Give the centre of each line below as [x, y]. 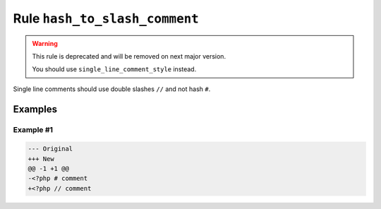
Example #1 [33, 129]
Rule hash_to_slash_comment [106, 18]
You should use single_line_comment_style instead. [114, 69]
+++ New [41, 159]
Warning [45, 43]
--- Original [50, 149]
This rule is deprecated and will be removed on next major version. [129, 56]
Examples [35, 109]
